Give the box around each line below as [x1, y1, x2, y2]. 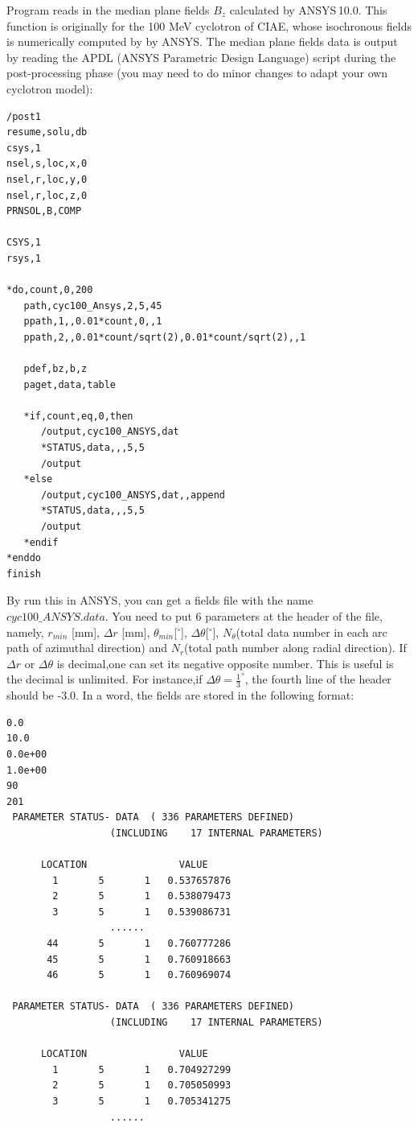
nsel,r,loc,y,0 [6, 173, 88, 185]
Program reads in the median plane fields [6, 2, 210, 18]
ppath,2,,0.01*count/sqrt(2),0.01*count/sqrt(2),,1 [23, 331, 306, 343]
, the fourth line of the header [244, 671, 391, 687]
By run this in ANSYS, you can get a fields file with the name [6, 592, 313, 609]
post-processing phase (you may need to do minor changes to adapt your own [6, 64, 388, 81]
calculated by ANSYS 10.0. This [229, 2, 387, 18]
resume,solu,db [6, 126, 88, 138]
